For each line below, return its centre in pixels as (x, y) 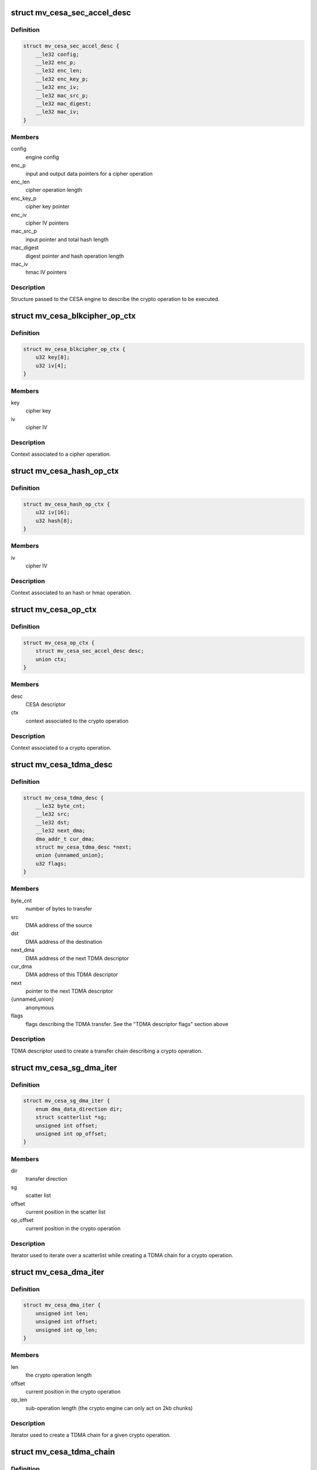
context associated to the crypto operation (77, 721)
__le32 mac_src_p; (62, 95)
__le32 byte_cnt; (60, 806)
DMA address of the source (59, 925)
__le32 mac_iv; (57, 112)
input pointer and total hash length (67, 239)
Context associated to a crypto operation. (61, 747)
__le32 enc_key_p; (62, 79)
